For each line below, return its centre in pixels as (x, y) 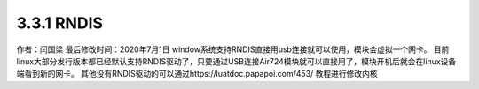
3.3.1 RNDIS (60, 23)
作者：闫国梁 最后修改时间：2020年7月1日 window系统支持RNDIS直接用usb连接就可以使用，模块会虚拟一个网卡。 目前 (233, 49)
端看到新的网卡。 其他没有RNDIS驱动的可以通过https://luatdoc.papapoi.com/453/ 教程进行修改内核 (197, 74)
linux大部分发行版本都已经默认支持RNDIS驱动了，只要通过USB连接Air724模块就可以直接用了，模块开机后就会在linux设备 (236, 61)
